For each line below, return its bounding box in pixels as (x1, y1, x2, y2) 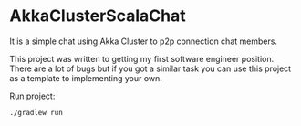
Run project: (9, 90, 56, 101)
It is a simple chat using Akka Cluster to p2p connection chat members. (9, 36, 278, 47)
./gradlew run (9, 108, 64, 117)
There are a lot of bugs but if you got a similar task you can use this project (9, 63, 292, 74)
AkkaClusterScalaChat (9, 5, 186, 26)
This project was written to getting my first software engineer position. (9, 53, 275, 64)
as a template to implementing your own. (9, 72, 162, 83)
